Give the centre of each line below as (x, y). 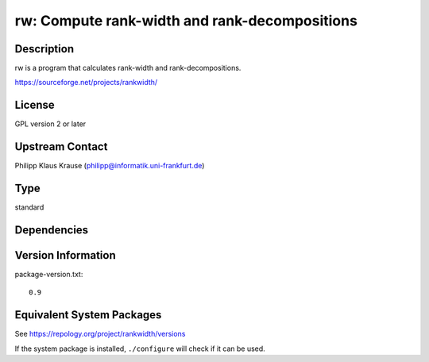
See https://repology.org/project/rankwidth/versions (100, 334)
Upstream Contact (61, 147)
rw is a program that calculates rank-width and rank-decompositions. (128, 68)
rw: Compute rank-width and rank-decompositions (186, 21)
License (35, 105)
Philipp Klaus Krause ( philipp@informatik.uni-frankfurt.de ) (110, 166)
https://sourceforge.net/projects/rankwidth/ (86, 83)
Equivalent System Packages (88, 315)
